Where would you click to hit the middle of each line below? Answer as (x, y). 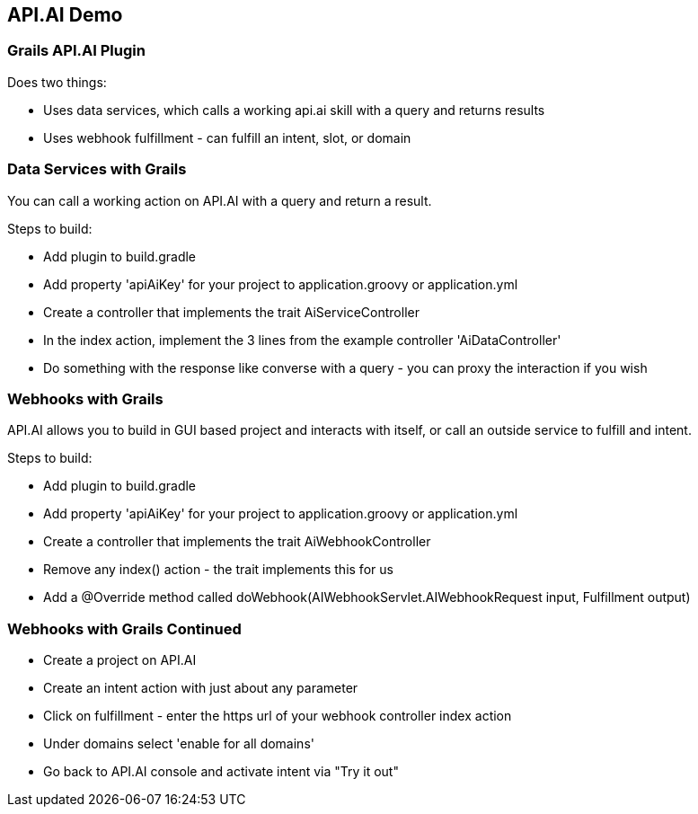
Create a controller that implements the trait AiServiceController (231, 312)
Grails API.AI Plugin (76, 51)
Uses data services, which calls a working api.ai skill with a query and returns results (294, 110)
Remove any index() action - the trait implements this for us (218, 570)
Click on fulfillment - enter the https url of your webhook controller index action (278, 716)
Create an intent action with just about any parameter (201, 688)
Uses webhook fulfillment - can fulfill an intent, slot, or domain (227, 137)
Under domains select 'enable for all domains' (179, 744)
